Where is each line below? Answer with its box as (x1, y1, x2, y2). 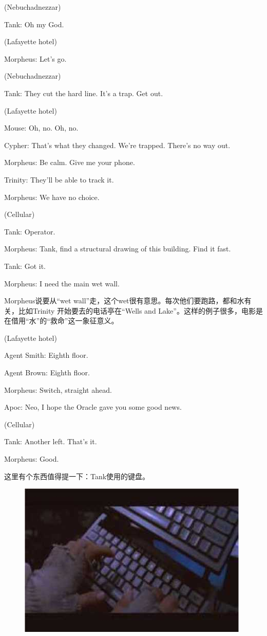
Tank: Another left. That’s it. (4, 436, 97, 447)
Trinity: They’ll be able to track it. (4, 174, 114, 185)
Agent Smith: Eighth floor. (4, 350, 88, 360)
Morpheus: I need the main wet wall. (4, 278, 120, 288)
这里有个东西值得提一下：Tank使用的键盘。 (4, 470, 150, 481)
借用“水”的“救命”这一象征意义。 (11, 315, 119, 326)
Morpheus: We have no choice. (4, 191, 100, 202)
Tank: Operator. (4, 226, 55, 237)
